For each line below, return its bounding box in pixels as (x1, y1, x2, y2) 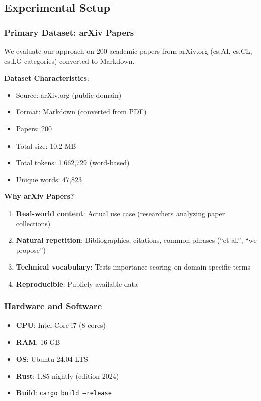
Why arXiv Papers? (4, 191, 74, 202)
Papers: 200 (16, 123, 52, 133)
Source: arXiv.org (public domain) (16, 89, 122, 100)
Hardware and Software (4, 300, 102, 312)
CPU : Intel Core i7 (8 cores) (16, 319, 106, 330)
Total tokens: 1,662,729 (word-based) (16, 157, 130, 168)
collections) (16, 218, 51, 228)
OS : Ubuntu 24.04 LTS (16, 353, 88, 364)
